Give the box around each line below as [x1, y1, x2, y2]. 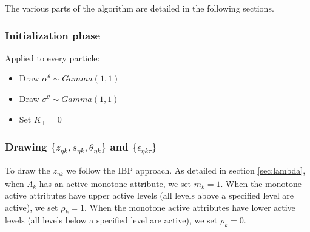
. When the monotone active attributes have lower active [84, 201, 295, 214]
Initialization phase [5, 27, 101, 43]
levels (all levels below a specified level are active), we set [5, 213, 218, 226]
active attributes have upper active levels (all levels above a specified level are [5, 189, 294, 202]
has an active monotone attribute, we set [39, 177, 192, 189]
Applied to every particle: [5, 51, 100, 64]
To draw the [5, 164, 50, 177]
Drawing [5, 138, 47, 154]
